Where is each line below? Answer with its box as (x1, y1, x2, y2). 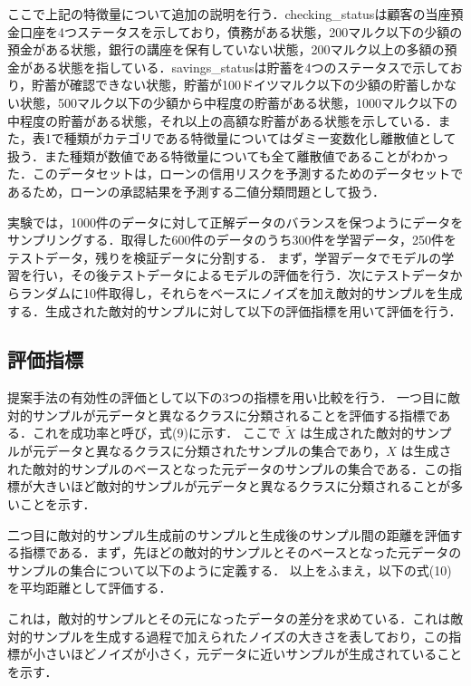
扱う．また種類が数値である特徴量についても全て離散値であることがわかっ (7, 146, 449, 165)
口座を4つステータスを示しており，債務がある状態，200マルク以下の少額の (19, 22, 463, 41)
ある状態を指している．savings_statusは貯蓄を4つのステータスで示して (32, 57, 450, 76)
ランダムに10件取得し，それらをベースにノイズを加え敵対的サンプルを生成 (19, 283, 463, 302)
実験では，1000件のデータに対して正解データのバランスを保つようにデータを (7, 212, 464, 231)
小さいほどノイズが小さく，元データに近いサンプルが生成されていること (32, 644, 463, 663)
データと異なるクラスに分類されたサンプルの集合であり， (44, 441, 387, 460)
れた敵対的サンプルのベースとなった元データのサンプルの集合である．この (7, 459, 449, 478)
